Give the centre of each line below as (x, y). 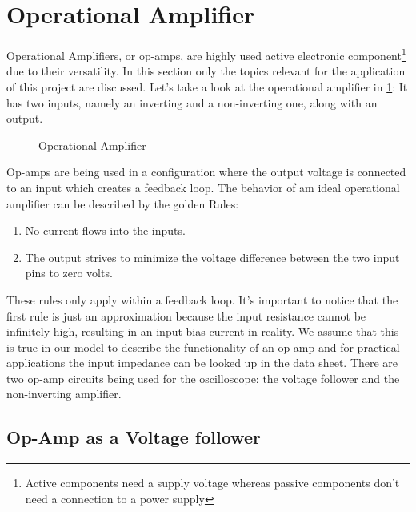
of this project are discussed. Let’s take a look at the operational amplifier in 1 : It (207, 86)
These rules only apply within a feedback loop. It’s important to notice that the (202, 299)
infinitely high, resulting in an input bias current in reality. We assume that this (203, 331)
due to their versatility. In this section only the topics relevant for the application (206, 71)
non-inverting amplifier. (64, 394)
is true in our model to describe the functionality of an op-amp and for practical (203, 347)
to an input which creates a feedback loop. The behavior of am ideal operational (203, 187)
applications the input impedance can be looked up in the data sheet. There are (202, 363)
